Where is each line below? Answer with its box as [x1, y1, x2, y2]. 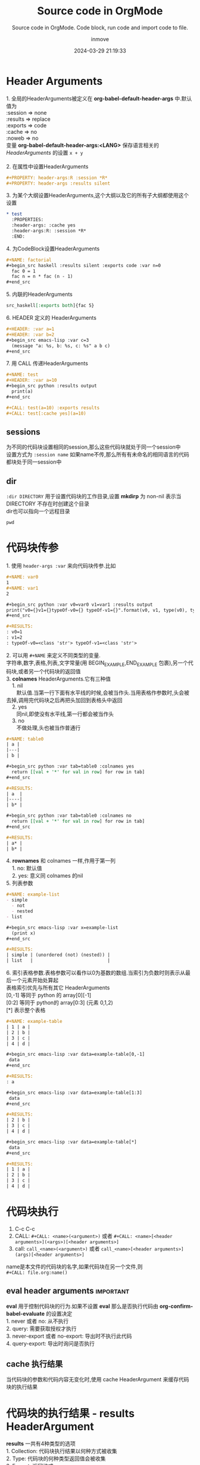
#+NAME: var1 [6, 585, 39, 591]
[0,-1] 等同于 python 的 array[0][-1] [6, 992, 92, 999]
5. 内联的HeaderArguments [6, 291, 73, 298]
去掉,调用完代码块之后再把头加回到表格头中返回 [6, 696, 123, 703]
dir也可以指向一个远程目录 [6, 508, 70, 515]
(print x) [11, 930, 36, 936]
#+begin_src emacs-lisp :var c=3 [6, 337, 89, 343]
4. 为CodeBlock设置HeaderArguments [6, 245, 100, 252]
